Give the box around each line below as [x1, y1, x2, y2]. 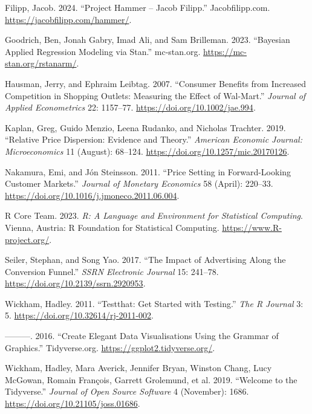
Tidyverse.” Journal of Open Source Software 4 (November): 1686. [5, 385, 249, 398]
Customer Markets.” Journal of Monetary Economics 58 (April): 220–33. [5, 177, 273, 190]
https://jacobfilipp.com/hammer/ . [5, 13, 132, 25]
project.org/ [5, 233, 50, 245]
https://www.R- [222, 221, 282, 233]
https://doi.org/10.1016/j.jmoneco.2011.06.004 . [5, 189, 180, 201]
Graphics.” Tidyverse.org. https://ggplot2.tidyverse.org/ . [5, 341, 215, 354]
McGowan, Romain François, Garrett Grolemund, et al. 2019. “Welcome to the [5, 373, 297, 386]
